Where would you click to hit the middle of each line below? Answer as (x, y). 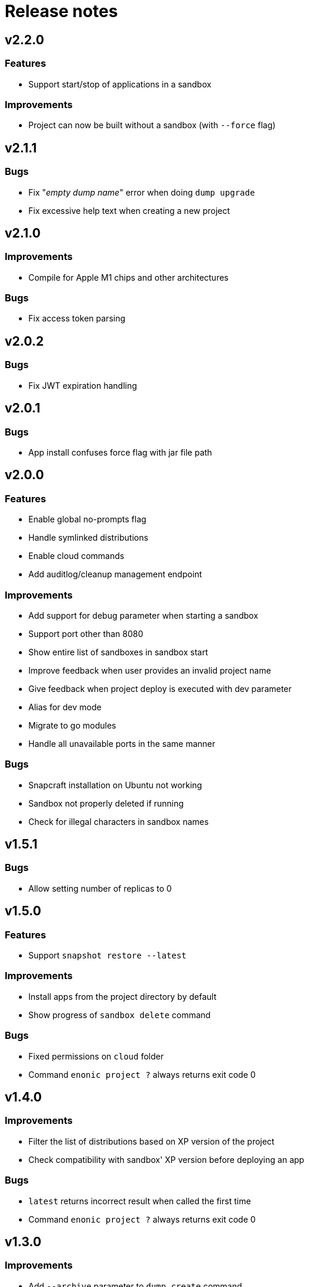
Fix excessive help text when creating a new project (129, 210)
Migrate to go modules (72, 725)
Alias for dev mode (65, 707)
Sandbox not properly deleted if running (106, 803)
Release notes (61, 11)
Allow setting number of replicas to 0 (100, 888)
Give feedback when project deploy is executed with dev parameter (160, 688)
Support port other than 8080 (86, 633)
